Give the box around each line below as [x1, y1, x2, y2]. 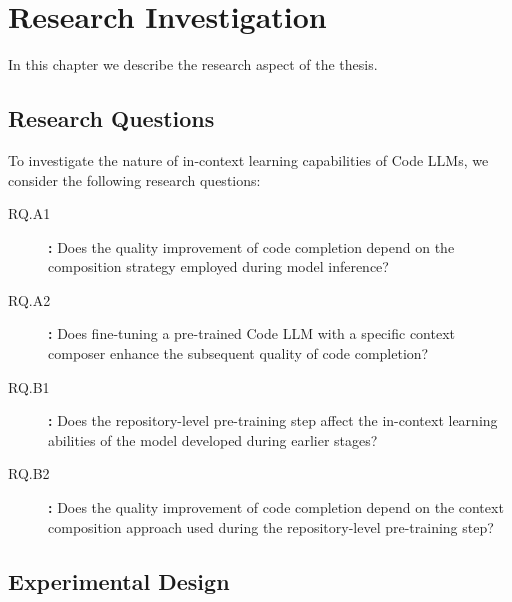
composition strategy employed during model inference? [48, 256, 389, 277]
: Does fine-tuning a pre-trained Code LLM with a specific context [48, 323, 455, 344]
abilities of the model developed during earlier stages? [48, 429, 378, 450]
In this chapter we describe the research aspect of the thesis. [8, 54, 378, 75]
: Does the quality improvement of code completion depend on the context [48, 497, 504, 518]
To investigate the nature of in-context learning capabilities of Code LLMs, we [8, 149, 489, 170]
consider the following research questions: [8, 169, 261, 190]
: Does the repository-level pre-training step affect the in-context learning [48, 410, 498, 431]
